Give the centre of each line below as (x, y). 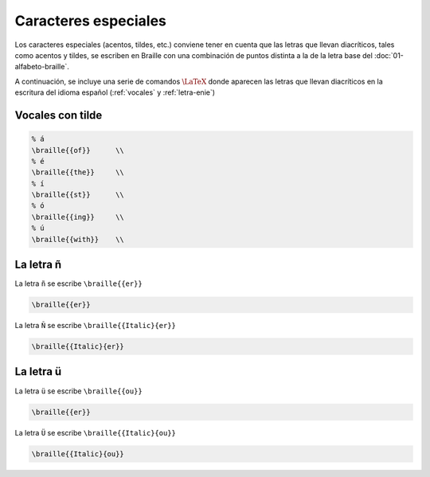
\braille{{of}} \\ (78, 150)
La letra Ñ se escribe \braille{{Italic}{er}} (96, 326)
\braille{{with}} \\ (78, 239)
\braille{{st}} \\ (78, 195)
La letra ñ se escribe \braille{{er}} (78, 283)
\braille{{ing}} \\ (78, 217)
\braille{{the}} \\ (78, 172)
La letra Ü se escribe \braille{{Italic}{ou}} (96, 432)
